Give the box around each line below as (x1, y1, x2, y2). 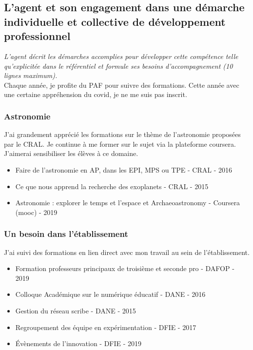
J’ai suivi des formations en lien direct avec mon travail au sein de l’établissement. (4, 247, 250, 257)
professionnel (4, 28, 71, 43)
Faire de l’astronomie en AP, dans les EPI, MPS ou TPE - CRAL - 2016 (15, 164, 233, 175)
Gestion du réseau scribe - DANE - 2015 (15, 305, 136, 315)
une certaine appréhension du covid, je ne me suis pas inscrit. (4, 89, 187, 99)
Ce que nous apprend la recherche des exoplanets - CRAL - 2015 (15, 181, 209, 191)
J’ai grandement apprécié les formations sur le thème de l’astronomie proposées (4, 129, 241, 139)
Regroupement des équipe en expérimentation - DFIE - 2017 (15, 322, 196, 332)
